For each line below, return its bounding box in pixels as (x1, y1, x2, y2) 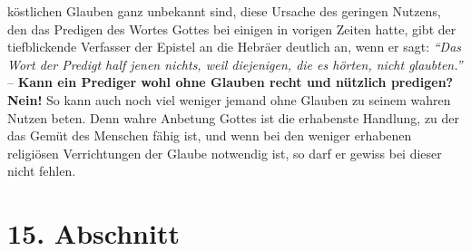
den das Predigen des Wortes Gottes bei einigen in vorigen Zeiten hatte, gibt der (7, 19, 456, 38)
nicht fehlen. (7, 161, 76, 180)
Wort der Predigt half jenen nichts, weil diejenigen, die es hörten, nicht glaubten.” (7, 54, 463, 73)
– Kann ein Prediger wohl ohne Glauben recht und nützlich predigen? (7, 72, 454, 92)
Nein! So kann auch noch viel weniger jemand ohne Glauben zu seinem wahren (7, 90, 451, 109)
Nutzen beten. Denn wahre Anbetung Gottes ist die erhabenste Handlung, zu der (7, 108, 460, 127)
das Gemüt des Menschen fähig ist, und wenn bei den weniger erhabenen (7, 126, 412, 145)
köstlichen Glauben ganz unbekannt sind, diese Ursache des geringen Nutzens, (7, 2, 441, 20)
